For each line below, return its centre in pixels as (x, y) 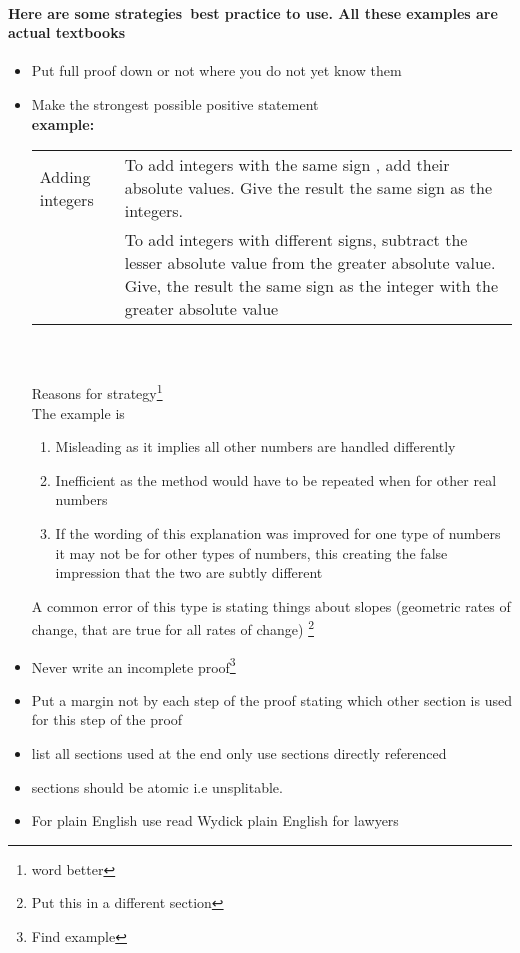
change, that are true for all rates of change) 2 (172, 628)
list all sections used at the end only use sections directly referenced (239, 753)
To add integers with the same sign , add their (287, 165)
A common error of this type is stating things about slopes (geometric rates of (271, 605)
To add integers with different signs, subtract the (296, 240)
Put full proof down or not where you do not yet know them (216, 70)
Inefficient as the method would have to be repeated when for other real (276, 479)
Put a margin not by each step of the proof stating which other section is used (271, 699)
